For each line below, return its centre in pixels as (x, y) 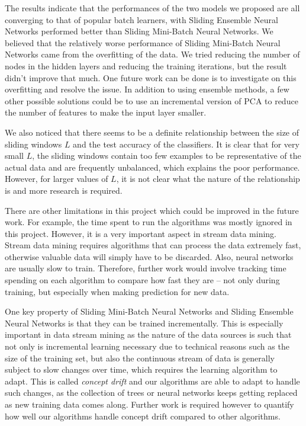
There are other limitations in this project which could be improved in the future (152, 210)
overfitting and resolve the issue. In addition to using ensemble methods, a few (147, 89)
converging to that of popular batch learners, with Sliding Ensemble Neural (141, 19)
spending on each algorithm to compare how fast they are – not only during (142, 280)
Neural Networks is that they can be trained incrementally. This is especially (144, 323)
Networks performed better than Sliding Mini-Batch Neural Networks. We (139, 31)
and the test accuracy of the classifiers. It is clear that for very (186, 144)
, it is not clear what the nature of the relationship (208, 179)
